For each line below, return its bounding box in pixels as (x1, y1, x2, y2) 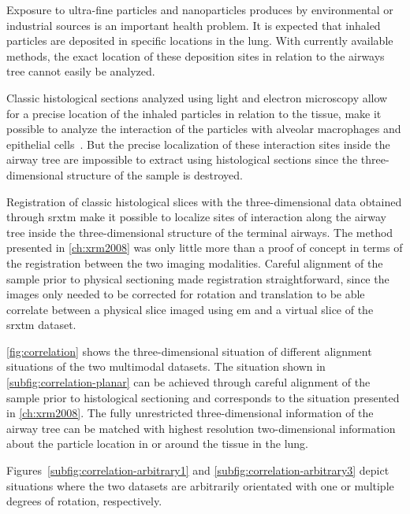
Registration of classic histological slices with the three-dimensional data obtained (6, 193, 402, 209)
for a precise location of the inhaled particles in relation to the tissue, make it (6, 105, 382, 121)
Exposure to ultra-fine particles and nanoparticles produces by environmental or (6, 2, 393, 17)
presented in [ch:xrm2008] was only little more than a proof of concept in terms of (6, 239, 403, 256)
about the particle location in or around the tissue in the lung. (6, 435, 308, 452)
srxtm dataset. (6, 316, 76, 333)
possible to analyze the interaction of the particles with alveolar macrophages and (6, 120, 401, 137)
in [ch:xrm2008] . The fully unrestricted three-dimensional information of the (6, 405, 374, 421)
